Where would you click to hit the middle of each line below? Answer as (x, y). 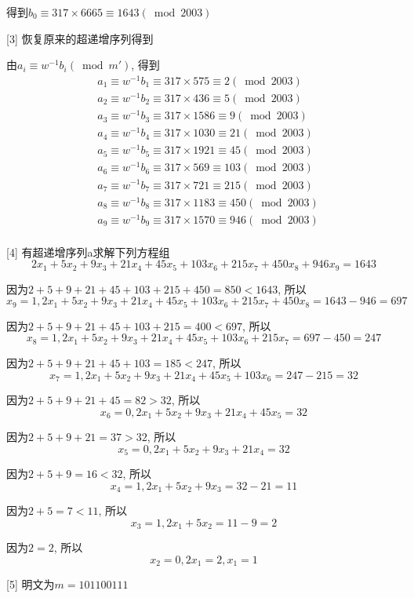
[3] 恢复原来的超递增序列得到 (80, 38)
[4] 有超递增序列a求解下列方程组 (88, 252)
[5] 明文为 (31, 584)
